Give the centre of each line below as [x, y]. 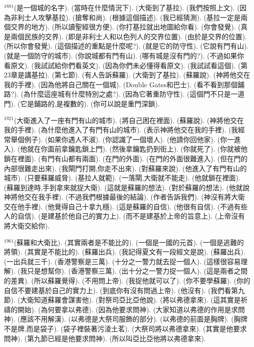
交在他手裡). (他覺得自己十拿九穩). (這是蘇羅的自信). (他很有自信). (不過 [119, 206]
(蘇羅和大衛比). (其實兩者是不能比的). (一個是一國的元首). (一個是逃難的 [129, 242]
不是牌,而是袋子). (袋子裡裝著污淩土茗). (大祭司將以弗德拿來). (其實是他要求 [126, 328]
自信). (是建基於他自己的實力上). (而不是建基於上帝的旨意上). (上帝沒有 [131, 216]
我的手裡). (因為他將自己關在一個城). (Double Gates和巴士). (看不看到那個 [121, 84]
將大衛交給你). [27, 226]
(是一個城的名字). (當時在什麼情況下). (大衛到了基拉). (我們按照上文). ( [127, 7]
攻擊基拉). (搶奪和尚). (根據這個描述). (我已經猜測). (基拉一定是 [139, 17]
